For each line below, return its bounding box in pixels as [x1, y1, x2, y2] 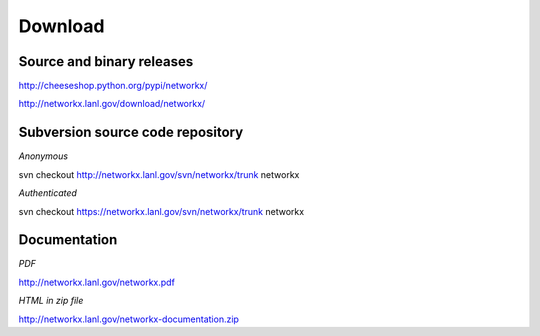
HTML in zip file [18, 295, 84, 307]
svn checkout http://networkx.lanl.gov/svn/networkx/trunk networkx [18, 168, 300, 180]
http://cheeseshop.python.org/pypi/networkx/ [18, 80, 208, 92]
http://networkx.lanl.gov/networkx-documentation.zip [18, 313, 240, 325]
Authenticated [18, 187, 77, 199]
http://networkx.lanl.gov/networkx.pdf [18, 276, 175, 288]
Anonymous [18, 150, 69, 162]
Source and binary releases [18, 53, 194, 70]
